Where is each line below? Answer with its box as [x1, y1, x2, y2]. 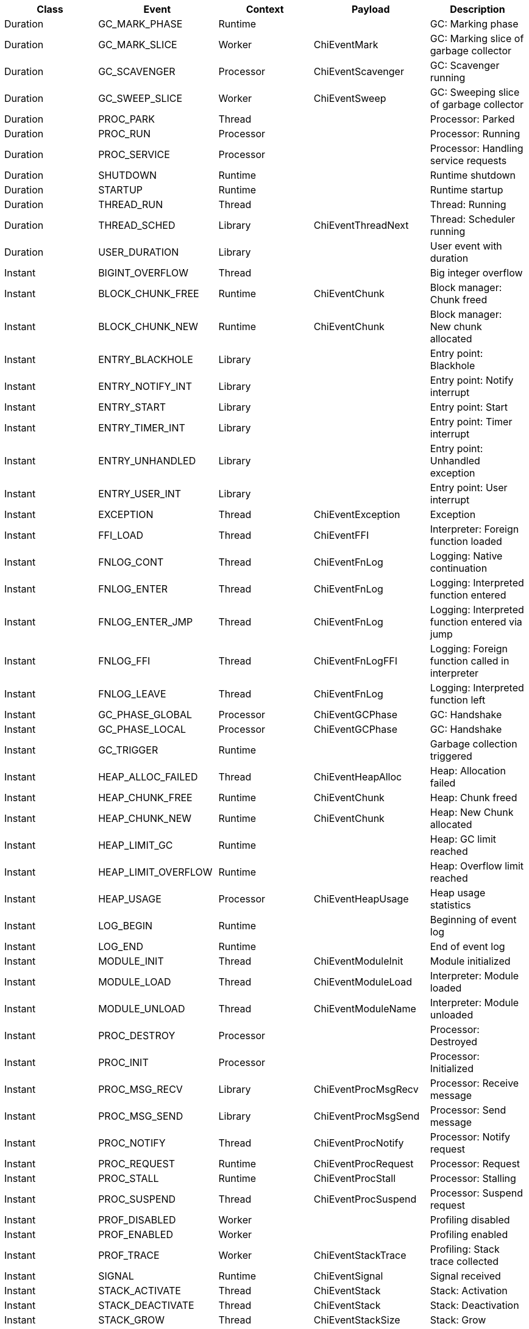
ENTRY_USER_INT [98, 488, 182, 500]
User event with [430, 240, 502, 252]
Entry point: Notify [430, 374, 514, 386]
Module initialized [430, 955, 511, 967]
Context [246, 3, 284, 15]
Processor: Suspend [430, 1187, 523, 1199]
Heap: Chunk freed [430, 791, 517, 804]
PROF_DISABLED [98, 1214, 176, 1226]
